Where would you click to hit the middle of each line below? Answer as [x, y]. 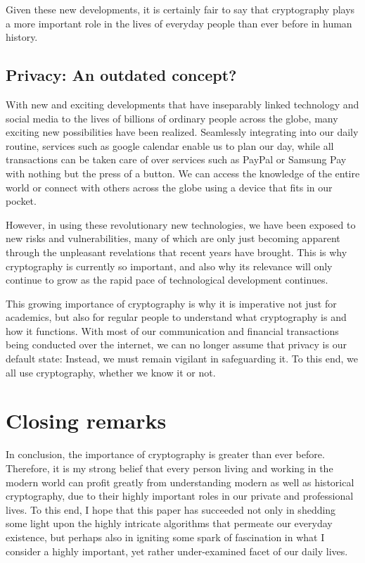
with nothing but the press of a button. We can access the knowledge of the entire [183, 173]
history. [22, 37]
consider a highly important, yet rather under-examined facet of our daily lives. [177, 551]
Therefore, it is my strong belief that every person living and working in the [169, 468]
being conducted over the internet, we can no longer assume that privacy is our [176, 344]
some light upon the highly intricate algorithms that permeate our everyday [169, 523]
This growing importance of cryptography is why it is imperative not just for [171, 303]
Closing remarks [86, 420]
